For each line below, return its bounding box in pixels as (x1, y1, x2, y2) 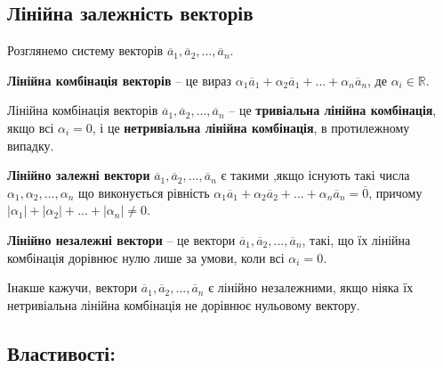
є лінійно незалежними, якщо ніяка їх (208, 278, 414, 297)
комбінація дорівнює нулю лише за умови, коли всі (7, 248, 285, 266)
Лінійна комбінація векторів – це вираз (7, 70, 232, 89)
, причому (368, 183, 423, 201)
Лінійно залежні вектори (7, 166, 150, 184)
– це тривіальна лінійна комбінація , (229, 101, 437, 119)
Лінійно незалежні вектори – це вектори (7, 230, 236, 249)
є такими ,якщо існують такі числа (221, 166, 410, 184)
